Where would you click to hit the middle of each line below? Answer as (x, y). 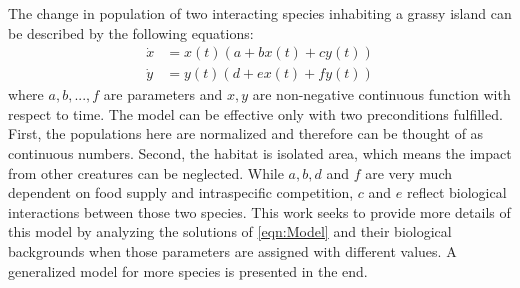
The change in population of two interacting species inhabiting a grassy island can (260, 13)
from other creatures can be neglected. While (146, 172)
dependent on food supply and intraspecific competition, (181, 192)
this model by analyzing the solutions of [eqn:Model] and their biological (230, 231)
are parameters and (163, 94)
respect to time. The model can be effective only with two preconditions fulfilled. (255, 113)
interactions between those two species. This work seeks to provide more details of (259, 211)
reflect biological (457, 192)
